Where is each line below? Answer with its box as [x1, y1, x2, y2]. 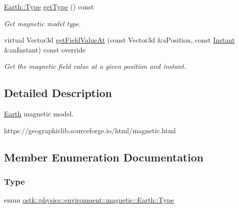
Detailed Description [4, 85, 112, 101]
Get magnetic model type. [4, 18, 81, 28]
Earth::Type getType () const [4, 1, 94, 11]
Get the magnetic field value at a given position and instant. [4, 61, 186, 71]
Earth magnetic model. [4, 108, 74, 119]
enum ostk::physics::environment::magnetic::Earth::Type [4, 195, 174, 205]
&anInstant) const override [4, 44, 86, 54]
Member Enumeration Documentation [4, 149, 204, 164]
